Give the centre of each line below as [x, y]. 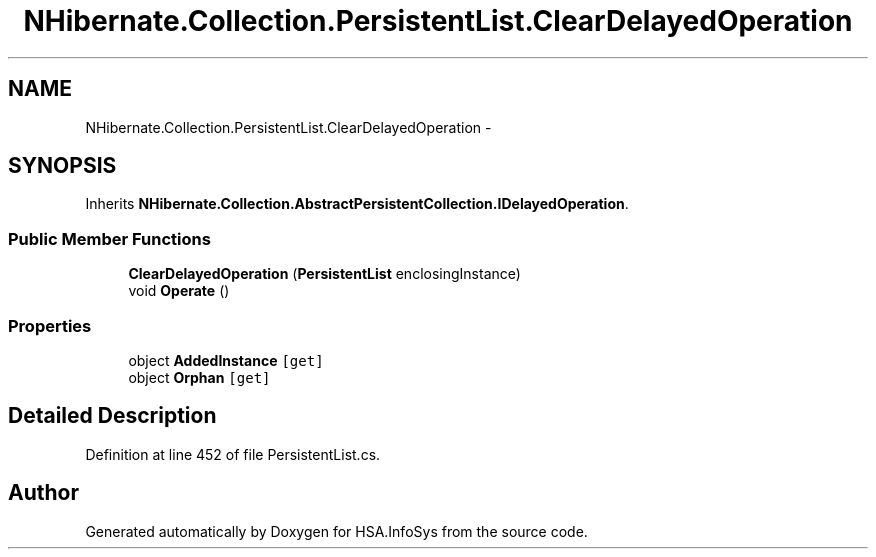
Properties [50, 325]
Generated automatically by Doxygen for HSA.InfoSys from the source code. [336, 531]
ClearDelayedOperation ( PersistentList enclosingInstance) [324, 274]
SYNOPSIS [62, 166]
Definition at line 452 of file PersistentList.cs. [233, 454]
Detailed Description [112, 416]
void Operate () [179, 291]
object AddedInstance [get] [226, 360]
